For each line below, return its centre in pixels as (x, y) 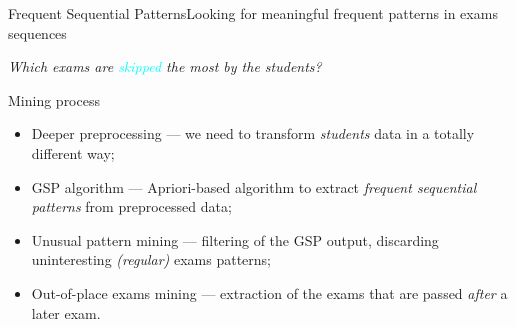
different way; (73, 152)
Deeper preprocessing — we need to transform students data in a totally (253, 133)
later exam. (66, 312)
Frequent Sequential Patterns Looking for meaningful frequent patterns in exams (253, 13)
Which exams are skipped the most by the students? (165, 66)
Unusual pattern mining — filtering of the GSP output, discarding (235, 239)
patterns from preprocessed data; (131, 206)
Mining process (54, 99)
